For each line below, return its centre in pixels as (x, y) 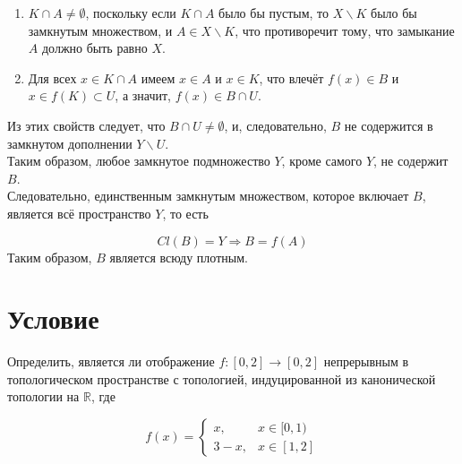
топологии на (43, 396)
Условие (53, 318)
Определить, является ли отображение (111, 361)
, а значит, (143, 95)
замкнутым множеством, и (100, 30)
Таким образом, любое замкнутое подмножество (139, 161)
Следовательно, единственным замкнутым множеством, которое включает (208, 196)
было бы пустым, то (274, 13)
